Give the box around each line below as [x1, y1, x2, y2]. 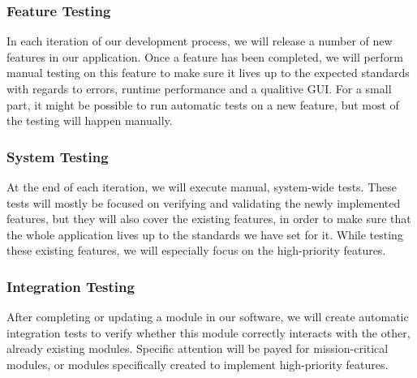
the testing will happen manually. [6, 112, 173, 129]
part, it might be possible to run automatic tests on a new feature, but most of [6, 96, 399, 113]
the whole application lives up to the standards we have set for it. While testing [6, 226, 403, 243]
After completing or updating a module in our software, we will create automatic [6, 308, 409, 325]
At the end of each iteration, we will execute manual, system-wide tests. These [6, 178, 397, 195]
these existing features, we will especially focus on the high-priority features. [6, 242, 386, 259]
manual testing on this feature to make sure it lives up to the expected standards [6, 64, 410, 81]
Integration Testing [6, 276, 135, 296]
